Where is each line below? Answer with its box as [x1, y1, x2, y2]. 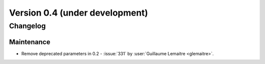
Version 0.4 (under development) [9, 7, 148, 18]
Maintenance [9, 38, 51, 46]
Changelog [9, 21, 46, 30]
